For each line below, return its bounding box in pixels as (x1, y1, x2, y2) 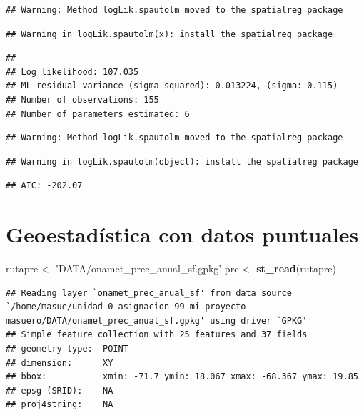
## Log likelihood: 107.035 (6, 66, 139, 77)
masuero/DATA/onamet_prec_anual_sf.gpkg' (6, 315, 206, 326)
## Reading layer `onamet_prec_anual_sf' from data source (6, 287, 292, 298)
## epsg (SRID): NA (6, 385, 113, 396)
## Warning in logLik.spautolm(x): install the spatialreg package (6, 29, 333, 39)
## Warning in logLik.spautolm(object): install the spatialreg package (6, 156, 358, 167)
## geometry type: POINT (6, 344, 128, 354)
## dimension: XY (6, 357, 113, 368)
